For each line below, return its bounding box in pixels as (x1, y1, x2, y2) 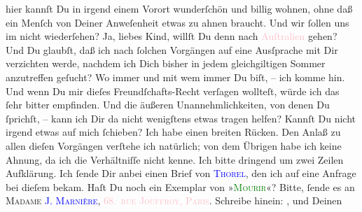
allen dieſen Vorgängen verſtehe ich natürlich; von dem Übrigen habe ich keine (6, 138, 342, 153)
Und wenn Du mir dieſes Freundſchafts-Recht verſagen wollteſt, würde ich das (6, 83, 340, 98)
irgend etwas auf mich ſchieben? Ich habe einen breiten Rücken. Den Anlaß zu (6, 125, 341, 139)
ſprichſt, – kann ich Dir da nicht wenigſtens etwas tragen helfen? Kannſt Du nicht (6, 111, 356, 125)
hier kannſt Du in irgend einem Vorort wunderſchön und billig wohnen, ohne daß (6, 1, 353, 15)
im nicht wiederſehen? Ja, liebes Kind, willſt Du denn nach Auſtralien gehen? (6, 29, 337, 43)
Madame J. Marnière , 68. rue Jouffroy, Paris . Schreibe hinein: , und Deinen (6, 193, 342, 208)
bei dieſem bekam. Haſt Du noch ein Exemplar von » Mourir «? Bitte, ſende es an (6, 179, 355, 194)
